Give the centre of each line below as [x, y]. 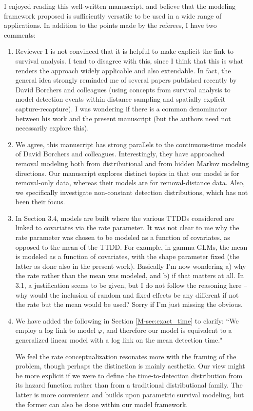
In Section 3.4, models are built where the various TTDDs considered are [125, 218]
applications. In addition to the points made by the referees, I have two [110, 25]
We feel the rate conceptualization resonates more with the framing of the [126, 356]
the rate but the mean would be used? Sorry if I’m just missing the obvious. [129, 304]
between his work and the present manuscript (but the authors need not [123, 118]
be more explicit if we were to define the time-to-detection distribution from [129, 375]
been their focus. [40, 202]
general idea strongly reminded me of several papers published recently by [126, 80]
